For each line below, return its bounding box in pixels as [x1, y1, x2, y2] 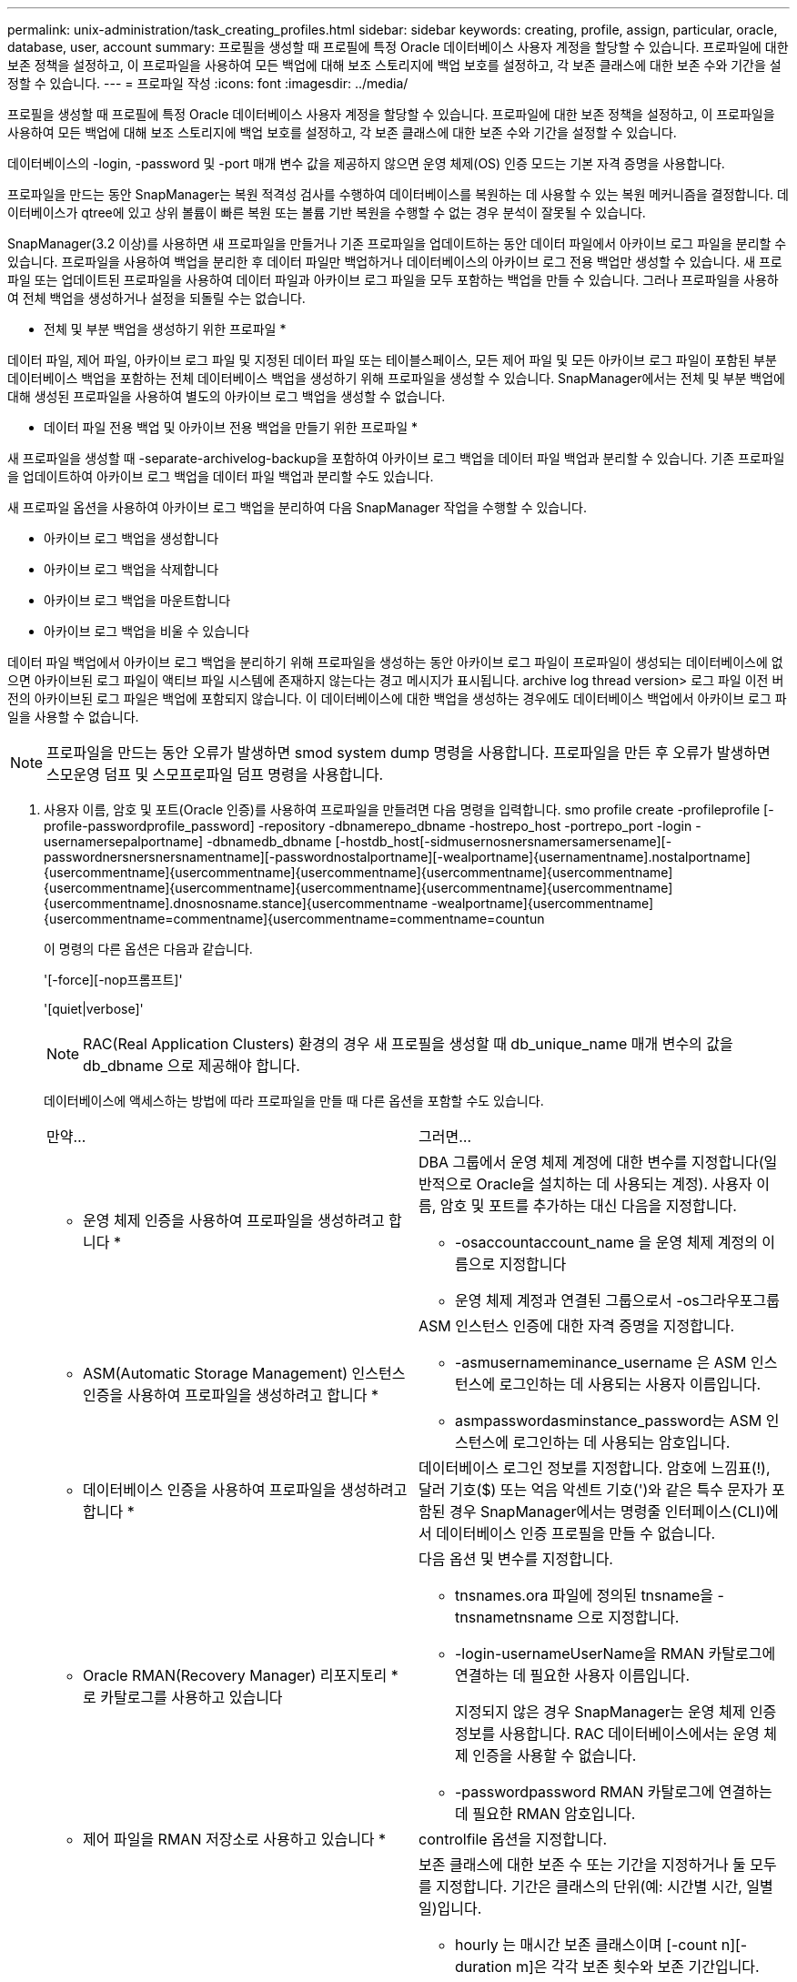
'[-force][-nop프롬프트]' [44, 972, 183, 987]
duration [455, 1957, 512, 1976]
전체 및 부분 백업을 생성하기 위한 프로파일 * [44, 321, 287, 337]
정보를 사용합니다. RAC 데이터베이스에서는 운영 [455, 1724, 760, 1743]
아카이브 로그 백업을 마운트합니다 [44, 592, 231, 608]
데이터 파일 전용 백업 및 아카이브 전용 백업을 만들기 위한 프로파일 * [44, 420, 418, 435]
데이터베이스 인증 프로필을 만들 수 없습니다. [436, 1524, 716, 1542]
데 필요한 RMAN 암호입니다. [455, 1805, 636, 1823]
